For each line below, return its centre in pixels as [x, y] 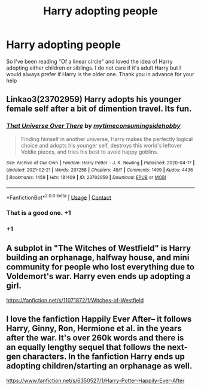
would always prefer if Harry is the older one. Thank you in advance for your [100, 74]
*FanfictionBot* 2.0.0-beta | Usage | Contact [59, 197]
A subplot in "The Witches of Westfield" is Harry [99, 248]
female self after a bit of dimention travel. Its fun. [99, 109]
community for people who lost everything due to [100, 267]
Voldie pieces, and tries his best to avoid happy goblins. [89, 152]
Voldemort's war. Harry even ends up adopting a [98, 276]
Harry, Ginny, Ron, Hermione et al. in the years [94, 328]
